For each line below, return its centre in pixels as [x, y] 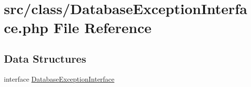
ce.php [26, 27]
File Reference [102, 27]
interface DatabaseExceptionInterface [59, 78]
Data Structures [45, 58]
